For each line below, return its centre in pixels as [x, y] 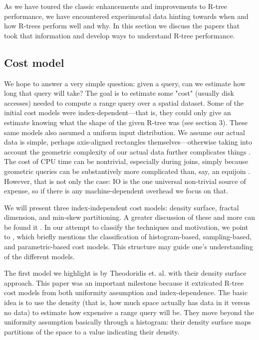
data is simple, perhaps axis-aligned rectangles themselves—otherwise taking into [128, 142]
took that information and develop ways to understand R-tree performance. [120, 35]
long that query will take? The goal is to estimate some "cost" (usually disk [119, 93]
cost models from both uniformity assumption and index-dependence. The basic [126, 292]
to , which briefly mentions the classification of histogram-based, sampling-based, [128, 237]
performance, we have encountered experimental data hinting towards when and [126, 16]
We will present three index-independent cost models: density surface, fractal [122, 207]
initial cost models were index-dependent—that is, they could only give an [118, 112]
